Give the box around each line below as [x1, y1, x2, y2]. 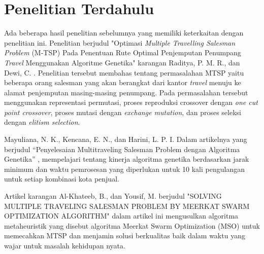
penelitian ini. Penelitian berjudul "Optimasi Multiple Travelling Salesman [4, 37, 236, 48]
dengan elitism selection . [4, 117, 80, 127]
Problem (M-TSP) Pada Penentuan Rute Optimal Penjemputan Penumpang [4, 47, 241, 58]
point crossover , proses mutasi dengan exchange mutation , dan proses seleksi [4, 106, 241, 117]
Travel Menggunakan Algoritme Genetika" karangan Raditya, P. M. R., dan [4, 57, 240, 67]
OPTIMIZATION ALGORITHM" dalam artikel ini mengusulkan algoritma [4, 210, 239, 221]
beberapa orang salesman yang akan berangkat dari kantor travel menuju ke [4, 77, 241, 88]
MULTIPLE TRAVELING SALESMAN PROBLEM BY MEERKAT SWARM [4, 200, 250, 211]
